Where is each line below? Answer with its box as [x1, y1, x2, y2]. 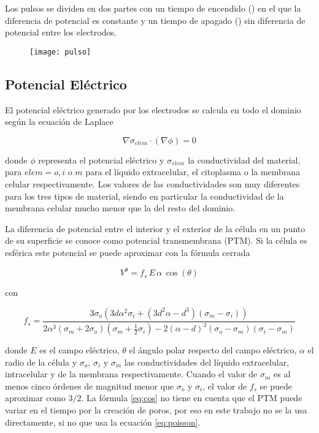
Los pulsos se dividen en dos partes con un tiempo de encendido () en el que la [5, 2, 301, 14]
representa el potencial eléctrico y [38, 153, 164, 166]
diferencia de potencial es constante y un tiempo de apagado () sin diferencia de [5, 13, 306, 26]
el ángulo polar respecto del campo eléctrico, [129, 344, 297, 356]
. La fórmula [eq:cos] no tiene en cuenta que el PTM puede [81, 391, 302, 404]
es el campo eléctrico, [39, 344, 120, 356]
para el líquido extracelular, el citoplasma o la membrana [85, 165, 301, 178]
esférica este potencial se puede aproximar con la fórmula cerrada [5, 246, 250, 258]
